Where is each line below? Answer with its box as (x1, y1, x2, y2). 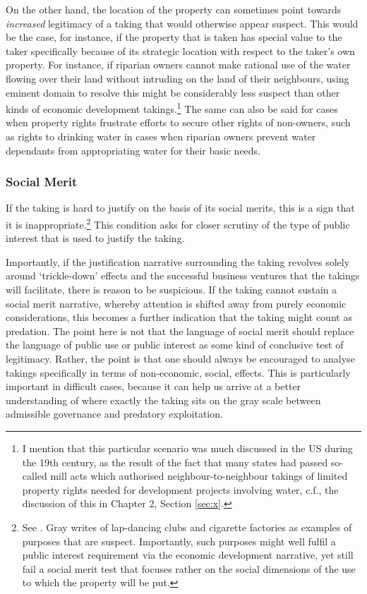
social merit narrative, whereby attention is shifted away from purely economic (6, 296, 347, 310)
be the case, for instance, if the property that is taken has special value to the (6, 30, 342, 44)
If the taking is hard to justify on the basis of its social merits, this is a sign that (6, 200, 355, 215)
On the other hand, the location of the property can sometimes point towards (6, 2, 342, 16)
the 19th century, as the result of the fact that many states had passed (22, 454, 328, 469)
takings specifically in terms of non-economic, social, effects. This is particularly (6, 365, 351, 380)
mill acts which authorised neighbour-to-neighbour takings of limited (50, 468, 348, 483)
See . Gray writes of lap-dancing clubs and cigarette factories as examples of (22, 519, 352, 534)
